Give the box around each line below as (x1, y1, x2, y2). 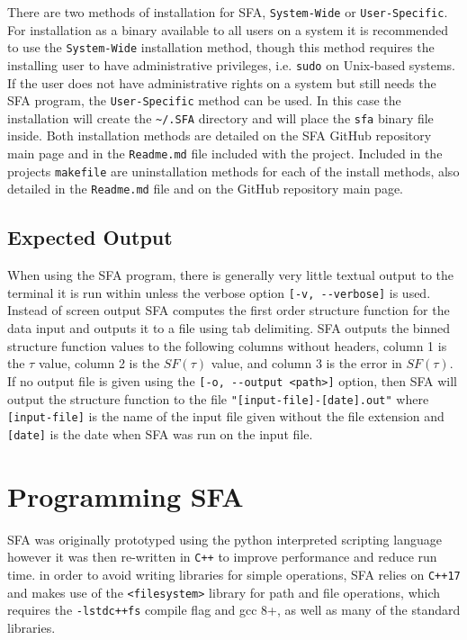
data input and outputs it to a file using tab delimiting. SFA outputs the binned (7, 319, 451, 338)
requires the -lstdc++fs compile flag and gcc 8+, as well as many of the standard (7, 600, 461, 619)
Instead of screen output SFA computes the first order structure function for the (7, 301, 450, 320)
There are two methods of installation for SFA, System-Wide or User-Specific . (7, 3, 448, 21)
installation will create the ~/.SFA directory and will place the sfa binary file (7, 108, 434, 127)
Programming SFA (7, 477, 244, 514)
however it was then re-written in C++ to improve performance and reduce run (7, 547, 437, 566)
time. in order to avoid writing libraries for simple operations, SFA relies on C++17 (7, 564, 461, 583)
